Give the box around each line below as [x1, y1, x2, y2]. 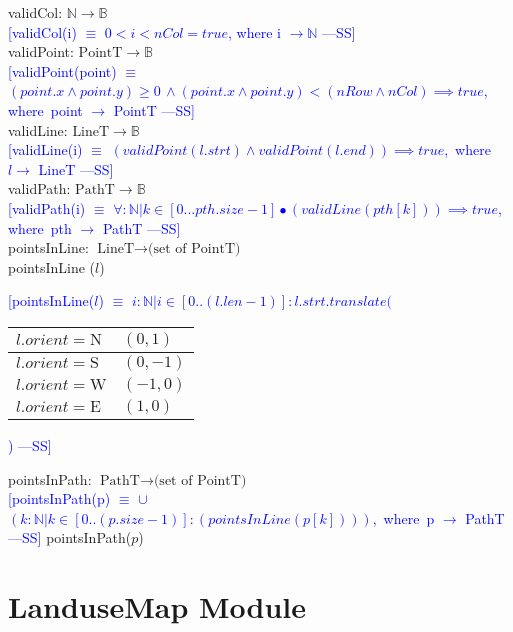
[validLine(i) [8, 139, 83, 160]
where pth [8, 217, 72, 238]
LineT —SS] [38, 158, 114, 179]
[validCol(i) [8, 21, 77, 42]
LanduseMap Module [8, 586, 307, 627]
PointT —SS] [113, 99, 195, 120]
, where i [228, 21, 281, 42]
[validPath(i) [8, 197, 86, 218]
